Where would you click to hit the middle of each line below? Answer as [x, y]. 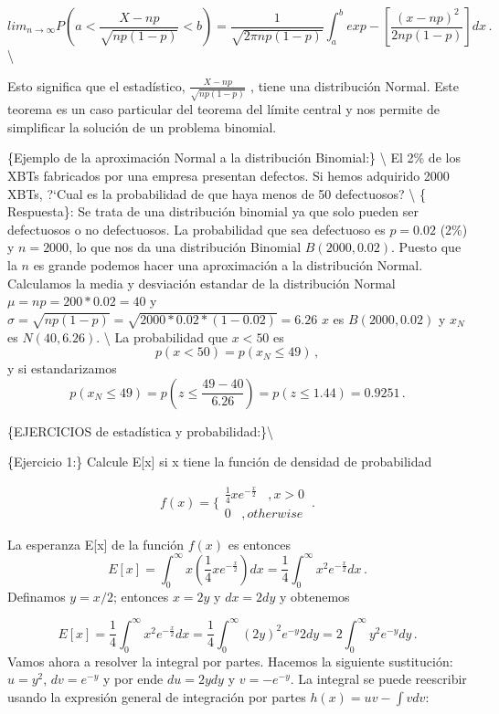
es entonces [259, 544]
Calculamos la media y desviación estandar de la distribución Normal [202, 283]
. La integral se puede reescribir [378, 679]
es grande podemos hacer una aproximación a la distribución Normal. [228, 265]
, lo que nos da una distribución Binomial [185, 247]
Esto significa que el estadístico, [96, 85]
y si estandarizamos [62, 368]
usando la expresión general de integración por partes [157, 696]
